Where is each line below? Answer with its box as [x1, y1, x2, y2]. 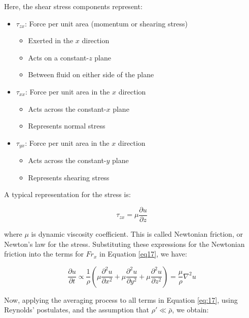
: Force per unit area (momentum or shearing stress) [24, 18, 188, 28]
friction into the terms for [4, 248, 84, 259]
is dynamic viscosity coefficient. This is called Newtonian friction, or [31, 229, 243, 239]
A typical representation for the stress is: [4, 189, 131, 200]
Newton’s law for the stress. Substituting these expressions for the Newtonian [4, 238, 245, 249]
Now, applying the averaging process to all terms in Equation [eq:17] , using [4, 294, 238, 305]
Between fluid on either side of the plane [28, 69, 154, 80]
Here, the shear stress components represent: [4, 1, 143, 11]
